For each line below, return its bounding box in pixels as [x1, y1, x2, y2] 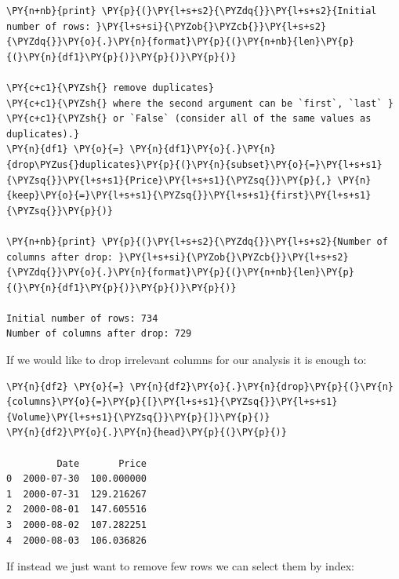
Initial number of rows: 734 [6, 312, 158, 324]
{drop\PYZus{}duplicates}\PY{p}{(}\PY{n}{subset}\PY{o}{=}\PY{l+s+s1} [6, 158, 383, 170]
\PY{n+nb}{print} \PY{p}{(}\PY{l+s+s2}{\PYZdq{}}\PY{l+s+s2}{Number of [6, 235, 388, 247]
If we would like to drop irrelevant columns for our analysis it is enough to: [6, 351, 367, 368]
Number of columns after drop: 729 [6, 328, 192, 340]
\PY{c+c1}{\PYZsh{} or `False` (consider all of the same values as [6, 113, 372, 125]
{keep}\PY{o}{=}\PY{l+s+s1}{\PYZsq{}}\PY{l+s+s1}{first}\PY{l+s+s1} [6, 190, 372, 202]
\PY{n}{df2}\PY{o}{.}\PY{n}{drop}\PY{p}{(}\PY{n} [129, 381, 394, 392]
